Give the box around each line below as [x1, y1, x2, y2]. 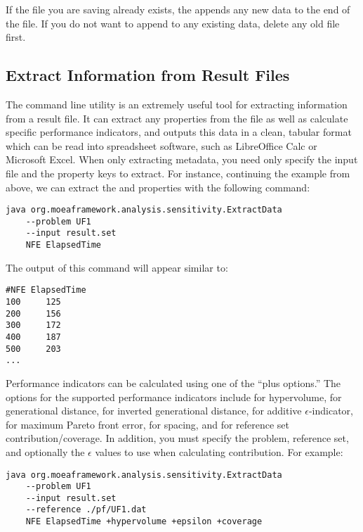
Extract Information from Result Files [6, 64, 290, 86]
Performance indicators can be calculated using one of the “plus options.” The [6, 375, 341, 390]
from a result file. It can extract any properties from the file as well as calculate [6, 110, 348, 125]
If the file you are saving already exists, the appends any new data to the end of [6, 2, 350, 16]
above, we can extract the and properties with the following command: [6, 179, 310, 194]
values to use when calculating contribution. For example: [95, 444, 343, 459]
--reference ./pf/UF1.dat [25, 505, 147, 515]
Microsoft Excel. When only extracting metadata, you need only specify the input [6, 152, 358, 167]
